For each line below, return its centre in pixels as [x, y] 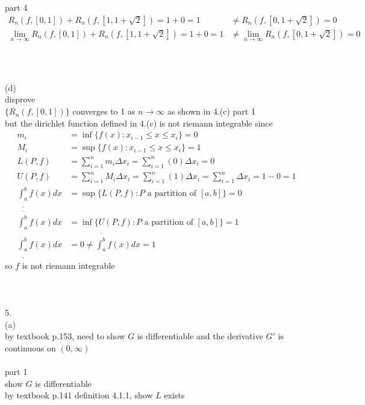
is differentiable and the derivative [200, 336]
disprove [20, 99]
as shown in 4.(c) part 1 [211, 111]
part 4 [16, 8]
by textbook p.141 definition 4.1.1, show [79, 395]
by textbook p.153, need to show [65, 336]
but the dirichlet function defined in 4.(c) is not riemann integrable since [139, 123]
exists [174, 395]
